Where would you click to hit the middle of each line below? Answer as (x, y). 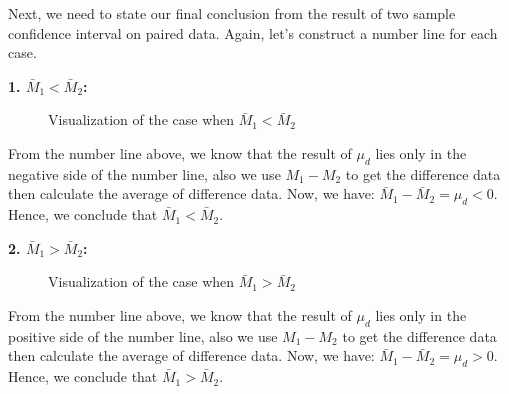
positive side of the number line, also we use (143, 335)
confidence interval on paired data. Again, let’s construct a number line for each (253, 32)
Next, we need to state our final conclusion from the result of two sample (232, 13)
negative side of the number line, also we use (144, 173)
